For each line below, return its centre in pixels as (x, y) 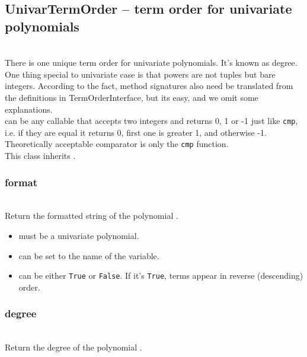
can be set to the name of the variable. (89, 255)
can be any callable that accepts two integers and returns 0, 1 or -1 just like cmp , (151, 121)
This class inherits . (40, 156)
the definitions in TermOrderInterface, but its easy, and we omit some (132, 97)
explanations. (29, 109)
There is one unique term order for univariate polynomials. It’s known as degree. (151, 63)
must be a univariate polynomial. (79, 236)
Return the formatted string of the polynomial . (92, 216)
